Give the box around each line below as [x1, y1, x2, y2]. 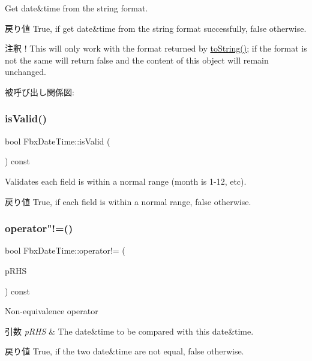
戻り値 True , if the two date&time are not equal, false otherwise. [5, 345, 244, 357]
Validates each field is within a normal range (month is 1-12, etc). [5, 175, 247, 187]
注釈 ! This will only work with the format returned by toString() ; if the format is [5, 42, 307, 55]
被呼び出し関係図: [5, 85, 74, 98]
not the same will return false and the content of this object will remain [5, 53, 269, 66]
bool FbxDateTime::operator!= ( [5, 244, 125, 257]
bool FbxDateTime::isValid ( [5, 134, 110, 147]
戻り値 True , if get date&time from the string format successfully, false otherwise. [5, 22, 307, 34]
